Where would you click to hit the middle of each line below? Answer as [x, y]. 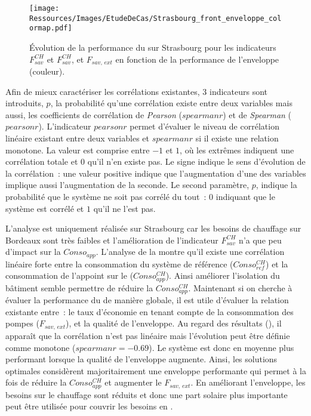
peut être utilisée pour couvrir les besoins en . [89, 406]
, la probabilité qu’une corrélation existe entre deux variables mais [171, 103]
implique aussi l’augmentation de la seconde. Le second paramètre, [127, 185]
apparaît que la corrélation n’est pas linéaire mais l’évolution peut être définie [148, 335]
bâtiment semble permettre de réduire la [79, 287]
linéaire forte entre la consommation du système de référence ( [119, 264]
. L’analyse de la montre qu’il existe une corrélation [190, 252]
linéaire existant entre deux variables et [77, 138]
